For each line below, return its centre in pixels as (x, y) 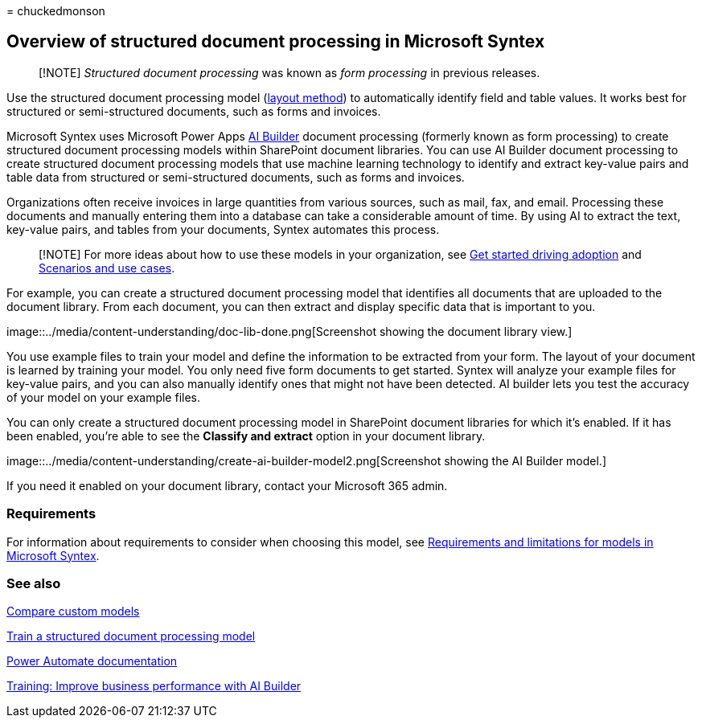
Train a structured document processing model (131, 636)
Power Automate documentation (92, 661)
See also (34, 583)
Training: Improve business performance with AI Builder (154, 686)
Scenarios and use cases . (107, 268)
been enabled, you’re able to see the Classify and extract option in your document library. (246, 436)
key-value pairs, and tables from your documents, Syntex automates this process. (223, 229)
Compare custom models (73, 612)
